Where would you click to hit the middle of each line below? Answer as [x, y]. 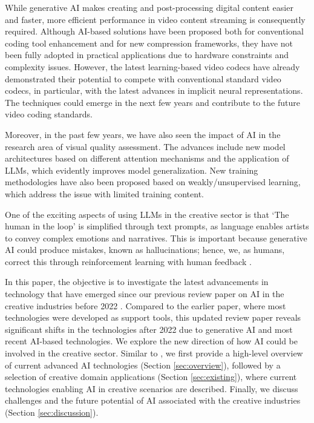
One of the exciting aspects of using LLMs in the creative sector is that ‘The [147, 214]
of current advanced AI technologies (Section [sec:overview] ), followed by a [143, 365]
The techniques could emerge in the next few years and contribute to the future [152, 102]
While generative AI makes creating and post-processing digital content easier [149, 7]
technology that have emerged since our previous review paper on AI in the [145, 294]
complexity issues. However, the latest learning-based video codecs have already [152, 66]
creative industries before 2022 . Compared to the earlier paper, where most [146, 305]
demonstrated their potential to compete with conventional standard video [143, 78]
